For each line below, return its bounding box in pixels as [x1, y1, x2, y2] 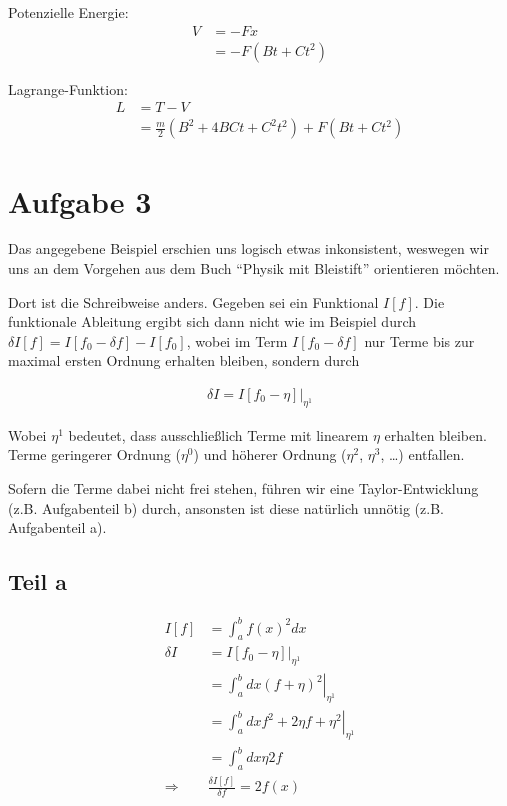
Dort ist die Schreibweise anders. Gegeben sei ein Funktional [8, 291, 379, 312]
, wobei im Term [186, 330, 288, 351]
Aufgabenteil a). [8, 517, 107, 538]
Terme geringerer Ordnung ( [8, 444, 181, 465]
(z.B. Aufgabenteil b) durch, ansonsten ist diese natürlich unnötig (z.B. [8, 497, 444, 518]
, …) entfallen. [380, 444, 465, 465]
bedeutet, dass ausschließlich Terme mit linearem [68, 424, 369, 445]
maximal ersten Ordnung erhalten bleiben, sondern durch [8, 350, 360, 371]
